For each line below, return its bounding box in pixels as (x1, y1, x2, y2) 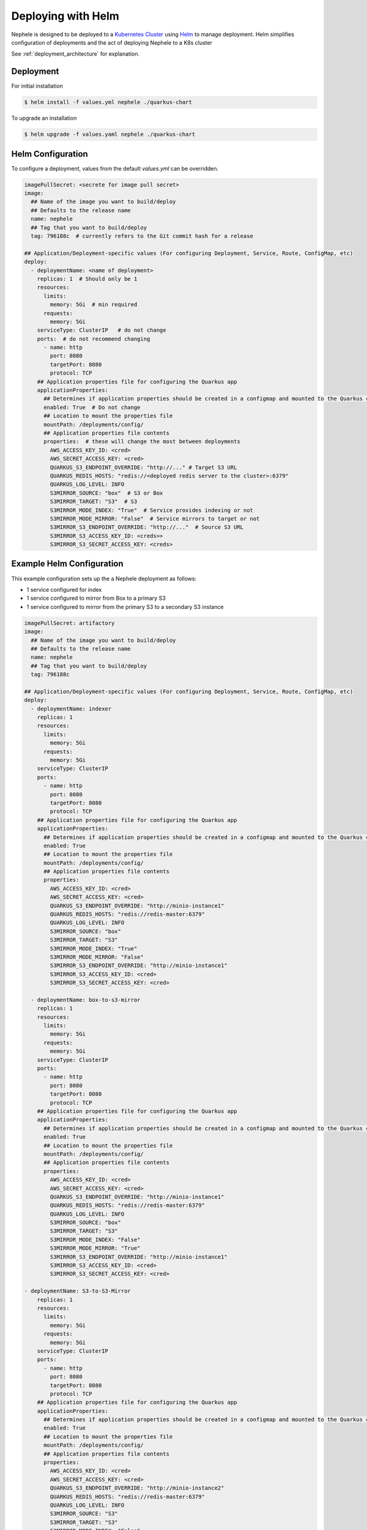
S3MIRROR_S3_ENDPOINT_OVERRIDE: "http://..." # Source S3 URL (50, 524, 244, 531)
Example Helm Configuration (11, 559, 124, 569)
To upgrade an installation (11, 114, 77, 122)
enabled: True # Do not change (43, 404, 141, 411)
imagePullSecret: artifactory (24, 619, 115, 627)
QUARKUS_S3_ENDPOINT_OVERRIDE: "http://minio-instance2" (50, 1485, 224, 1491)
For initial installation (11, 83, 64, 90)
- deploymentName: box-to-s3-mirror (31, 996, 141, 1003)
